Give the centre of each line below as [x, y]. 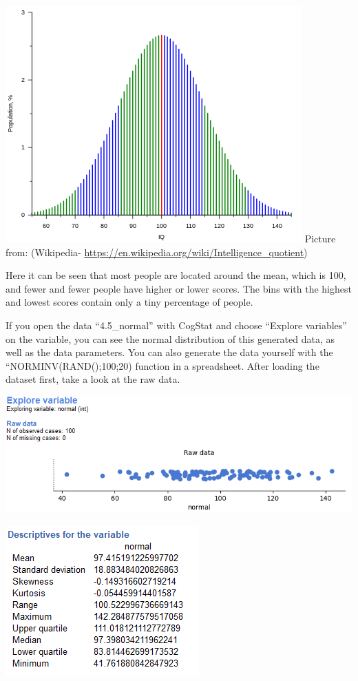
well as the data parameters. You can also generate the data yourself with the [169, 352]
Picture [320, 238]
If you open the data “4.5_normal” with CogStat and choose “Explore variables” [176, 325]
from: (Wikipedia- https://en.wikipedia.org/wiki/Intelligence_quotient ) [157, 252]
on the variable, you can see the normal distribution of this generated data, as [170, 338]
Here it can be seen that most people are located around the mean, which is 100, [176, 275]
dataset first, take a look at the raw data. [93, 379]
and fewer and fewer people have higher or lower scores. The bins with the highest [179, 288]
